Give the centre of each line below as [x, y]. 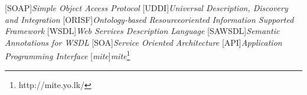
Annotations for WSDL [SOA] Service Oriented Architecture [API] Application [143, 42]
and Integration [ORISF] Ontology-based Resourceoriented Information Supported [149, 19]
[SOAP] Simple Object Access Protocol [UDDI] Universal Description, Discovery [146, 8]
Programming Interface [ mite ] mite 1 [68, 55]
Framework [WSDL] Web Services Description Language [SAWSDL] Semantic [142, 31]
